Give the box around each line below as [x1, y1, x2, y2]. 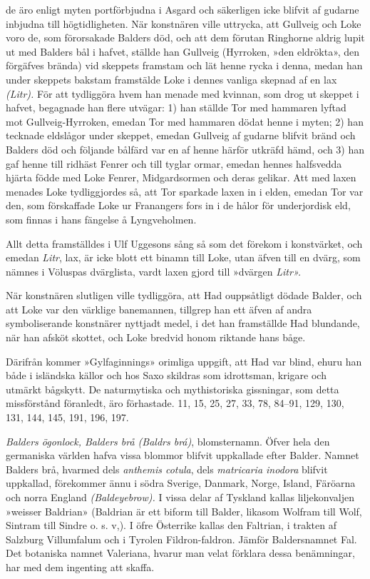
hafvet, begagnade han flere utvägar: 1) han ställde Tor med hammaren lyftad [6, 100, 346, 115]
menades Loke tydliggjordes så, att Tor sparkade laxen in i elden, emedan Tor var [6, 183, 364, 198]
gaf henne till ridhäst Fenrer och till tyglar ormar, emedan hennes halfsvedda [6, 156, 342, 171]
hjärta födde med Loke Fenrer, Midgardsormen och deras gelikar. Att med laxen [6, 170, 356, 185]
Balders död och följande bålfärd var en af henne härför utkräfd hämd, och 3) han [6, 141, 365, 156]
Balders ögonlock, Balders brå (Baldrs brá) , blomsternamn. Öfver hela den [6, 433, 330, 448]
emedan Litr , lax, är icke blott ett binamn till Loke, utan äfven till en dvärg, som [6, 250, 361, 265]
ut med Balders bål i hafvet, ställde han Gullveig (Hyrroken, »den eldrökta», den [6, 44, 360, 59]
